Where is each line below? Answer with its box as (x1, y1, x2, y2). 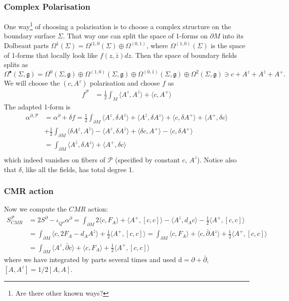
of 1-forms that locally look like (4, 50, 98, 60)
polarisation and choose (90, 78, 160, 88)
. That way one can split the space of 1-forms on (63, 31, 208, 41)
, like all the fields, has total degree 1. (21, 164, 134, 174)
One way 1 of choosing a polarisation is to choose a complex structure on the (4, 20, 231, 31)
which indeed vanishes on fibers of (4, 154, 105, 164)
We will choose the (4, 78, 60, 88)
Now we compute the (4, 204, 67, 214)
